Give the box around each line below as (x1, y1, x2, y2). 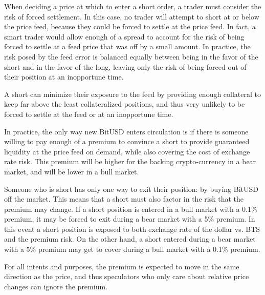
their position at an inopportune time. (4, 71, 124, 82)
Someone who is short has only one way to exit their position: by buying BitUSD (4, 183, 259, 194)
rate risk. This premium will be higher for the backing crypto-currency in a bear (4, 156, 256, 167)
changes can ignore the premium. (4, 281, 107, 291)
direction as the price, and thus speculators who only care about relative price (4, 271, 249, 282)
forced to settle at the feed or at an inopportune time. (4, 108, 173, 119)
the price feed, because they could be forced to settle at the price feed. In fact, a (4, 21, 256, 32)
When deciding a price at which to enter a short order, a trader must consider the (4, 1, 261, 11)
